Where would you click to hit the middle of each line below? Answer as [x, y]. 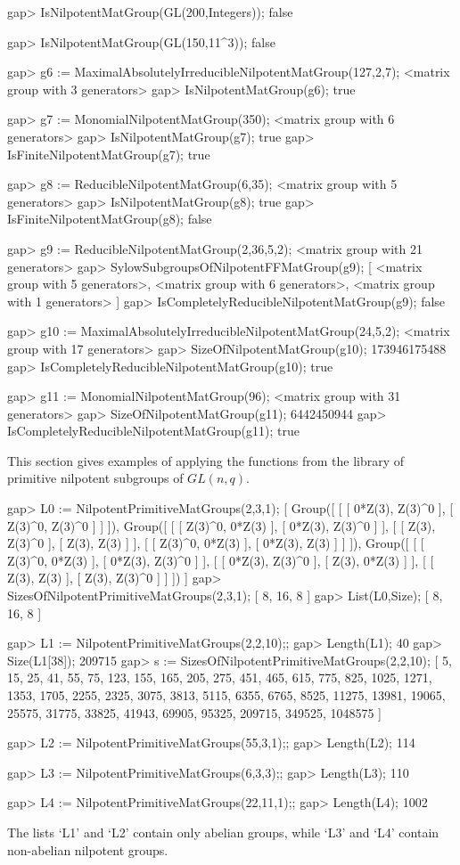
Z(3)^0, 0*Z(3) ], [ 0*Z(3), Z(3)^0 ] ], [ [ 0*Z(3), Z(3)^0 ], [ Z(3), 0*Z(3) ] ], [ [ [221, 560]
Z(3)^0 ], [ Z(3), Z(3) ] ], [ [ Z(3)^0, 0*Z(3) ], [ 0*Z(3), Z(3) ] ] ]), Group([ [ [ [216, 543]
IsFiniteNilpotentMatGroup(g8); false [110, 219]
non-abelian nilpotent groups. [88, 849]
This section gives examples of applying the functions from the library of [206, 460]
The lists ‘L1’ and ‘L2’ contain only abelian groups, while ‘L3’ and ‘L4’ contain [223, 832]
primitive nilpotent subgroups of [95, 478]
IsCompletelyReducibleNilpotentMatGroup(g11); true [153, 431]
